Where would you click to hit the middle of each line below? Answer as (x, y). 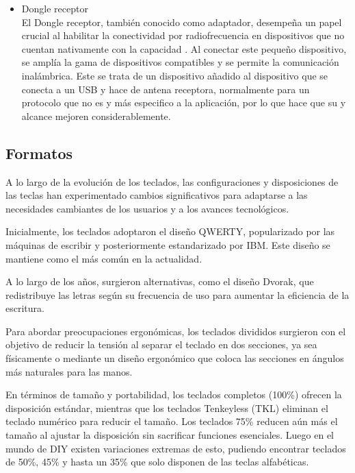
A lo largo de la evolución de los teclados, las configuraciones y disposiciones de (172, 181)
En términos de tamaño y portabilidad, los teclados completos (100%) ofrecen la (174, 395)
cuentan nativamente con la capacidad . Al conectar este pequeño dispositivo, (184, 48)
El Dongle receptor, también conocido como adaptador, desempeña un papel (182, 22)
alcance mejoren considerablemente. (96, 116)
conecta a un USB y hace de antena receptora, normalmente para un (166, 89)
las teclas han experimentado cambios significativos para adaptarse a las (157, 195)
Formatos (39, 153)
